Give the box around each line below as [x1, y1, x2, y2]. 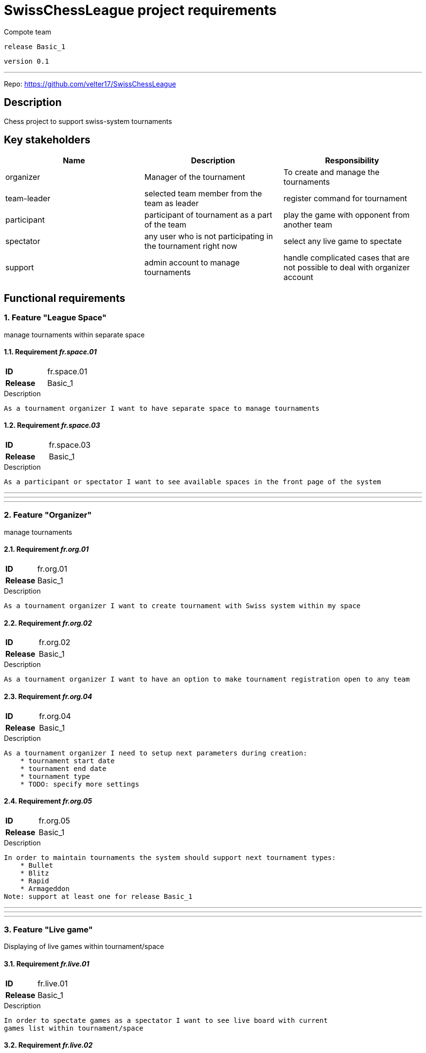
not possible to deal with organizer [283, 263, 410, 273]
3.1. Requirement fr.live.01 [4, 960, 89, 968]
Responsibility [325, 156, 379, 166]
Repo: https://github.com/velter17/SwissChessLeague [4, 79, 176, 88]
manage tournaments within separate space [4, 330, 145, 339]
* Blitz [20, 869, 49, 877]
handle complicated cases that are [283, 253, 410, 263]
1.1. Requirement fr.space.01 [4, 348, 97, 356]
